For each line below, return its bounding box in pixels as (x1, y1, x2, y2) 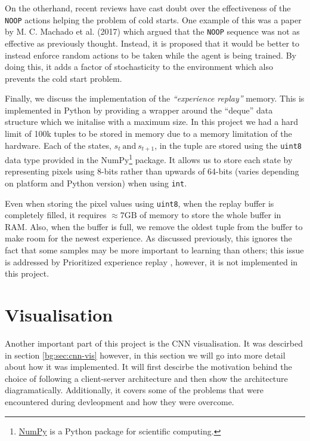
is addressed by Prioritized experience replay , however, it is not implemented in (5, 255, 298, 268)
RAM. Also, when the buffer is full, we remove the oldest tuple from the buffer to (5, 220, 303, 232)
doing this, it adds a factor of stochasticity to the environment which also (5, 60, 274, 73)
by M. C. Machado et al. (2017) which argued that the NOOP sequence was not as (5, 25, 300, 38)
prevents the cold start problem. (5, 72, 122, 84)
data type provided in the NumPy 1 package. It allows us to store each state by (5, 152, 293, 166)
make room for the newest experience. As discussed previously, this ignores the (5, 232, 292, 244)
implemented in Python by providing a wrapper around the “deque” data (5, 103, 273, 116)
